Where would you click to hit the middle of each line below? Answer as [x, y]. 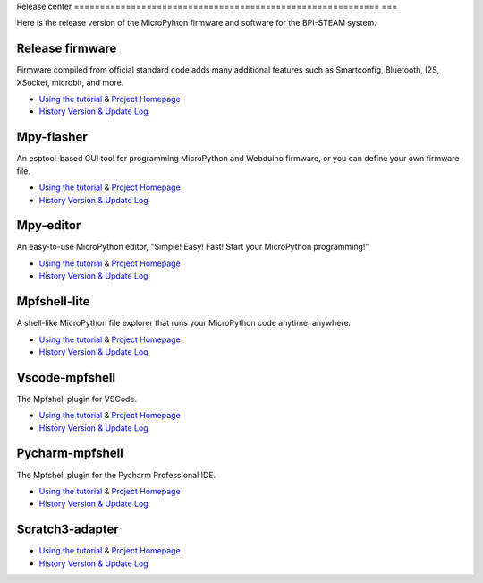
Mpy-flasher [52, 137]
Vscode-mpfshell [66, 377]
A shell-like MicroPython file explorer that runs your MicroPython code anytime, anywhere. [184, 323]
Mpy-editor [49, 225]
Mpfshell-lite [53, 301]
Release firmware [67, 49]
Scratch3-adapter [68, 530]
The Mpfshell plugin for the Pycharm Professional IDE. [116, 475]
